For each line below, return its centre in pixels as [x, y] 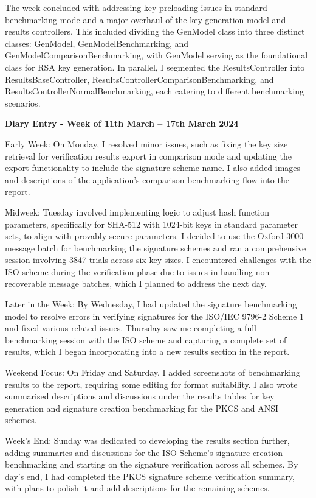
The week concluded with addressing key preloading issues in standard [136, 7]
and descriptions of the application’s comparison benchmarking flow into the [147, 179]
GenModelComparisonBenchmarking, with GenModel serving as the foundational [156, 55]
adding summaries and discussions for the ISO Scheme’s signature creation [144, 452]
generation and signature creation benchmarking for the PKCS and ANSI [142, 408]
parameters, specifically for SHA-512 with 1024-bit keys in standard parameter [151, 224]
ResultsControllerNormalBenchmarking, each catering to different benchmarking [154, 91]
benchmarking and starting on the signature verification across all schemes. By [152, 464]
